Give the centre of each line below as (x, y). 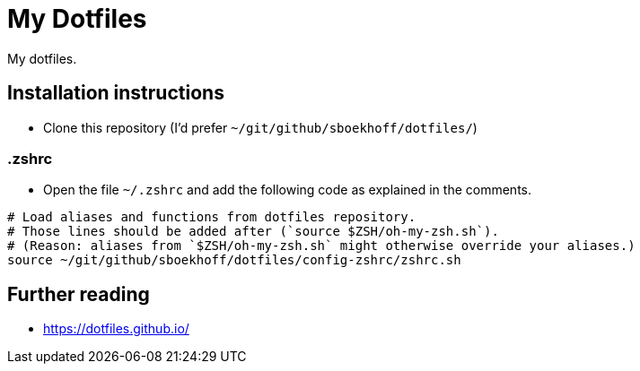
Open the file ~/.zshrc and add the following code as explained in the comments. (288, 190)
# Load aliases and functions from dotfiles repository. (212, 217)
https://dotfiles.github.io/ (116, 329)
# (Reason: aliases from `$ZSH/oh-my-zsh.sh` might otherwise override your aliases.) (321, 246)
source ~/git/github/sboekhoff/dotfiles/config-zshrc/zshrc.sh (234, 260)
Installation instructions (116, 93)
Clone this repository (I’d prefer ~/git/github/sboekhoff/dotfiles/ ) (260, 127)
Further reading (79, 294)
